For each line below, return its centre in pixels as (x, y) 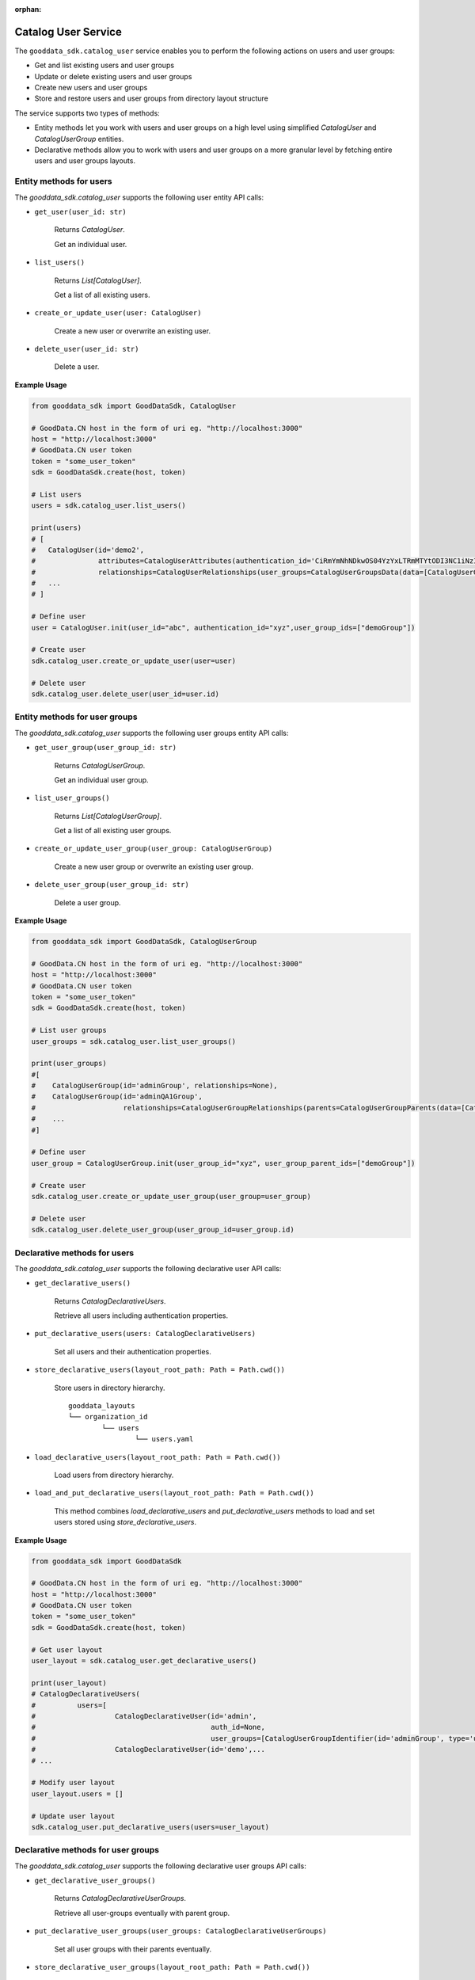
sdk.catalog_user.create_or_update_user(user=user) (134, 661)
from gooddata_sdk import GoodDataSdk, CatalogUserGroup (144, 942)
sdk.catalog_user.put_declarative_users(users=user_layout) (150, 1827)
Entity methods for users (63, 181)
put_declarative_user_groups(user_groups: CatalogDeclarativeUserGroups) (181, 1931)
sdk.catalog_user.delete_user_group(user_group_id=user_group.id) (163, 1230)
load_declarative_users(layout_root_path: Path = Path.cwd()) (158, 1457)
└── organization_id (108, 1417)
